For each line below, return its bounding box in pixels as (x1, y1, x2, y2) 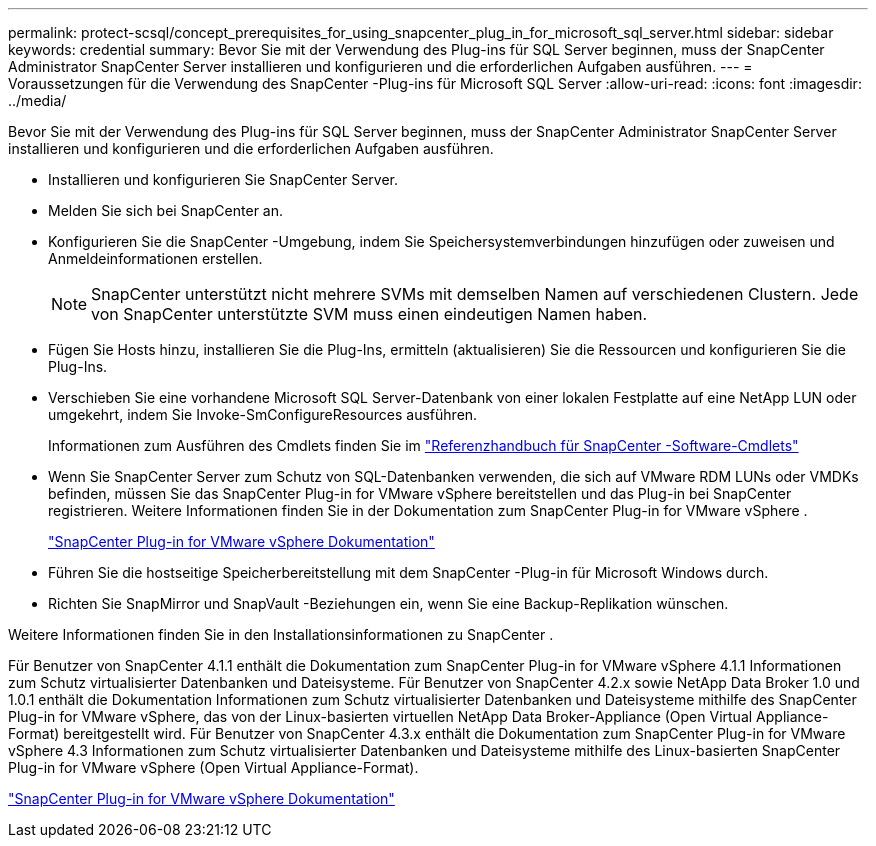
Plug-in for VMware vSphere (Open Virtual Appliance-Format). (8, 759, 419, 776)
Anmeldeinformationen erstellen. (48, 250, 263, 267)
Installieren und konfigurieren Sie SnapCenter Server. (48, 171, 399, 188)
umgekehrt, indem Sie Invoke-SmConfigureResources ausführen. (48, 406, 478, 423)
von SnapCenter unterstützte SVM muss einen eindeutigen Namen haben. (91, 304, 648, 324)
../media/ (8, 92, 67, 109)
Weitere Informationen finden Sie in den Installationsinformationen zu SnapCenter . (8, 626, 554, 643)
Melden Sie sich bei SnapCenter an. (48, 202, 283, 219)
